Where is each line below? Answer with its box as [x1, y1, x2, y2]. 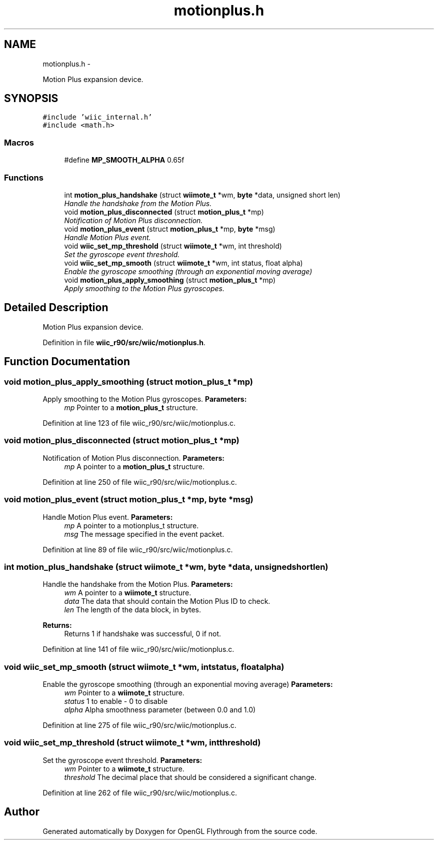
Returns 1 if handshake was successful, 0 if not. [64, 629, 221, 638]
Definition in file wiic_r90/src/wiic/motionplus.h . [42, 338, 205, 347]
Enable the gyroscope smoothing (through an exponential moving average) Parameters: [42, 680, 333, 688]
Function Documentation [4, 355, 130, 368]
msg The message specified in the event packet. [64, 529, 224, 538]
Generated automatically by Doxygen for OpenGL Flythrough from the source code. [42, 826, 317, 835]
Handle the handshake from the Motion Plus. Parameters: [42, 580, 233, 589]
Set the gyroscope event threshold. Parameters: [42, 755, 202, 764]
